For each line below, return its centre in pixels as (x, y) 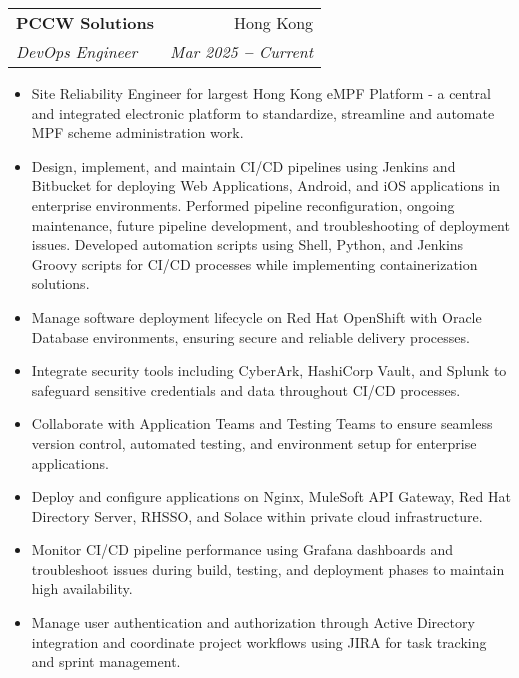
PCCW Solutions (85, 22)
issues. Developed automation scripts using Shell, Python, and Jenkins (247, 244)
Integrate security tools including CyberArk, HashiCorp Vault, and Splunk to (269, 370)
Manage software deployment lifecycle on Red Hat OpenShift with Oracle (256, 316)
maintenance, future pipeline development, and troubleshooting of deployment (270, 224)
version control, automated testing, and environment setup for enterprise (254, 442)
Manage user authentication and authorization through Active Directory (253, 622)
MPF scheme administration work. (137, 132)
